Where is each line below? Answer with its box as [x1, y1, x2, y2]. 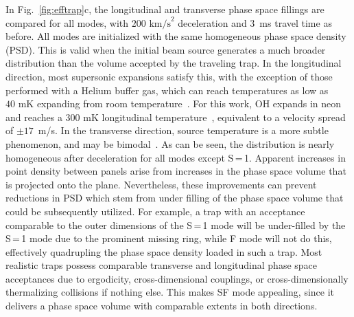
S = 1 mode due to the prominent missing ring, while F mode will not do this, [5, 231, 332, 245]
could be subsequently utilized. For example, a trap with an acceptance [5, 204, 305, 218]
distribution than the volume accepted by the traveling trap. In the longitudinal [5, 56, 342, 70]
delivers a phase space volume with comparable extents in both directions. [5, 298, 318, 313]
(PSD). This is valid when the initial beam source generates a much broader [5, 42, 326, 56]
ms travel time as [259, 15, 332, 30]
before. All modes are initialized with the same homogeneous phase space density [5, 29, 346, 43]
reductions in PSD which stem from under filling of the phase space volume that [5, 190, 344, 205]
